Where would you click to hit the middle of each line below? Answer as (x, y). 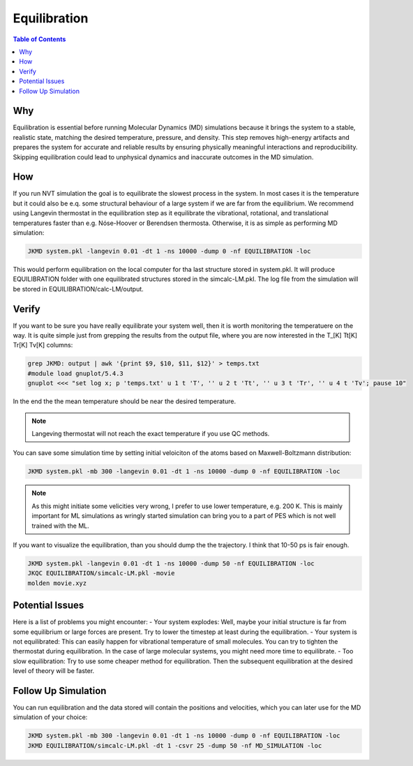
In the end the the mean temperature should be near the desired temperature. (125, 401)
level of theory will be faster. (54, 671)
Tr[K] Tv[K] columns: (43, 345)
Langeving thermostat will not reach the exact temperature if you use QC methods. (151, 434)
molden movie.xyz (57, 583)
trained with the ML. (61, 526)
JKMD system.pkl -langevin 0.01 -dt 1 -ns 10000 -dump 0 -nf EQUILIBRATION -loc (169, 251)
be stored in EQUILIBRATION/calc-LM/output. (78, 289)
